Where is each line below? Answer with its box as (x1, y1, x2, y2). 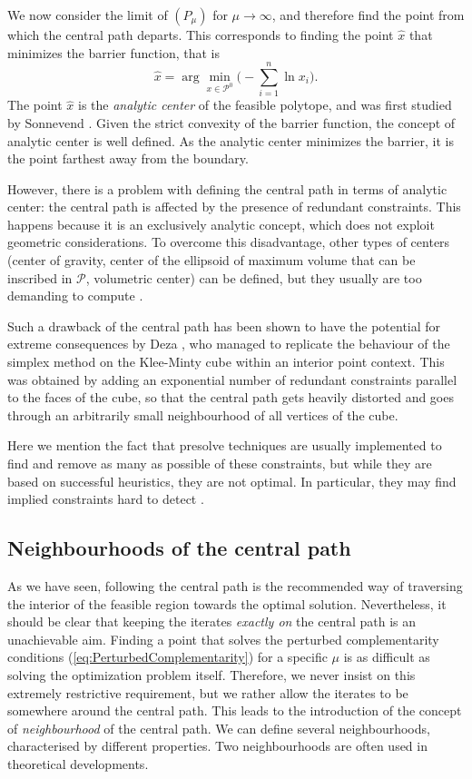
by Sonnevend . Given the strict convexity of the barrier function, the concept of (7, 113, 456, 132)
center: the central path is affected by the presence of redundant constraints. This (7, 197, 461, 216)
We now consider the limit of (7, 5, 168, 24)
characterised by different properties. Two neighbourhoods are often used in (7, 736, 428, 755)
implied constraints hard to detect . (7, 489, 204, 508)
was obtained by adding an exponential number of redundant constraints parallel (7, 370, 457, 389)
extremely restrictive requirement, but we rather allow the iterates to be (7, 683, 408, 702)
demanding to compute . (7, 286, 143, 305)
